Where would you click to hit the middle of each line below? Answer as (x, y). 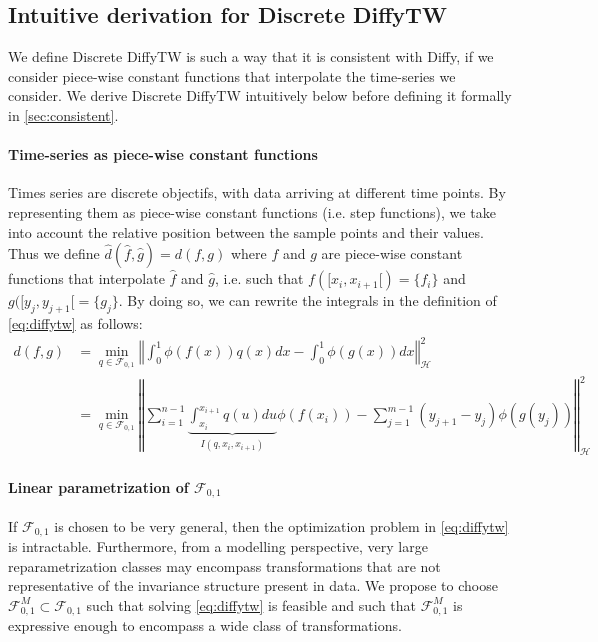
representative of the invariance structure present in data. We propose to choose (253, 585)
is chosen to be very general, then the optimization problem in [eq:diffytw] (281, 525)
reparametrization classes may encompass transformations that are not (224, 565)
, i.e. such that (259, 278)
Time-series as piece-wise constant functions (163, 154)
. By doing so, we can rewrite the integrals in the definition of (307, 300)
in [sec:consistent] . (63, 114)
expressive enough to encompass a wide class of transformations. (205, 625)
